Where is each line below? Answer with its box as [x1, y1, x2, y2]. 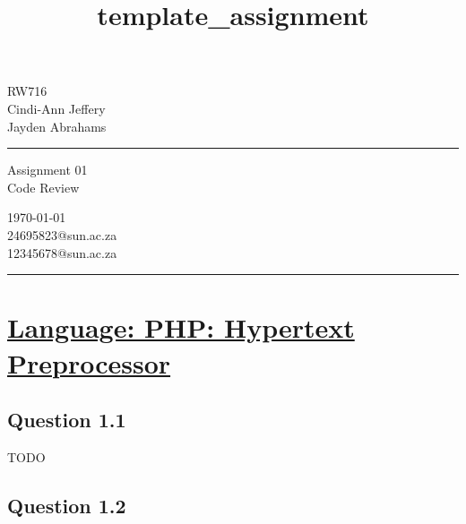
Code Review [7, 177, 80, 196]
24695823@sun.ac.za [7, 225, 117, 244]
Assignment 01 [7, 160, 88, 179]
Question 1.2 [7, 491, 126, 519]
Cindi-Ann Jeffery [7, 99, 106, 117]
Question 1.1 [7, 406, 126, 434]
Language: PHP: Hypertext [7, 309, 355, 346]
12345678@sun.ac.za [7, 243, 117, 262]
